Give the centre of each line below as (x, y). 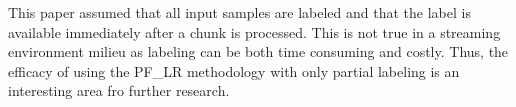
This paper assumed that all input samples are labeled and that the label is (239, 12)
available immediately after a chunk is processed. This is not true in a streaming (254, 31)
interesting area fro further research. (119, 90)
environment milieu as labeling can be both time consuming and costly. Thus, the (258, 51)
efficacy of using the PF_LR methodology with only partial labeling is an (234, 70)
